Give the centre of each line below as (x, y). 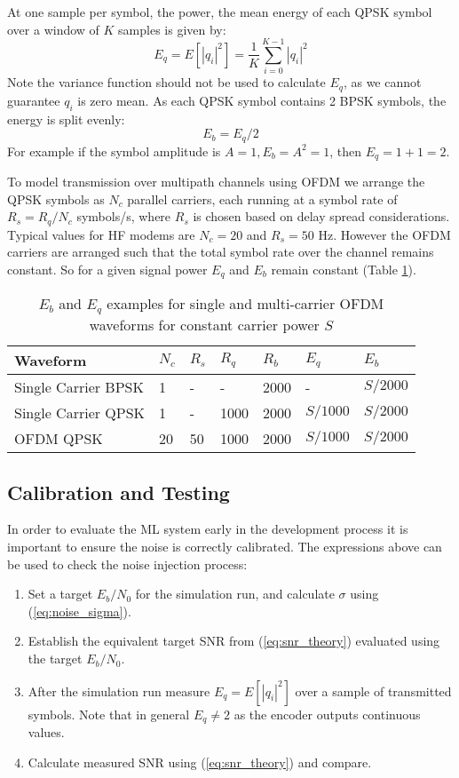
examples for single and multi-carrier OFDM (245, 304)
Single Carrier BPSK (79, 387)
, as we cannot (382, 82)
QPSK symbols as (56, 198)
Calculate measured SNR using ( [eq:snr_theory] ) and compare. (200, 762)
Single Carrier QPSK (80, 413)
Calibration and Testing (119, 492)
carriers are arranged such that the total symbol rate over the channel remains (221, 252)
